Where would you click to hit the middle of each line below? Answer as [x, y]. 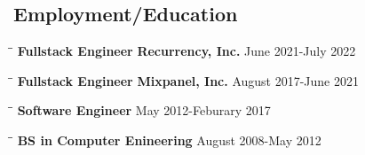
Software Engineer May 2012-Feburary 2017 [144, 110]
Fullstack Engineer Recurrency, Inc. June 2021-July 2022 [186, 51]
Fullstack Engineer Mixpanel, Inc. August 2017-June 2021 [188, 80]
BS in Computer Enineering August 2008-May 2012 [169, 139]
